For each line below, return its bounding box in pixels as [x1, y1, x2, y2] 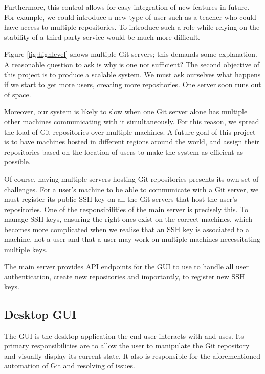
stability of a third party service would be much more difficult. [4, 31, 200, 42]
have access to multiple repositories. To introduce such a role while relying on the [4, 22, 260, 32]
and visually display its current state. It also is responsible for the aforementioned [4, 350, 260, 361]
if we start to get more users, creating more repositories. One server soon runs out [4, 79, 261, 90]
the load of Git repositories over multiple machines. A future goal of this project [4, 126, 256, 137]
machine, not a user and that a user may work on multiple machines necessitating [4, 234, 260, 244]
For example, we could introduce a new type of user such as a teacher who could [4, 11, 256, 22]
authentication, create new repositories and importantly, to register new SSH [4, 271, 245, 282]
